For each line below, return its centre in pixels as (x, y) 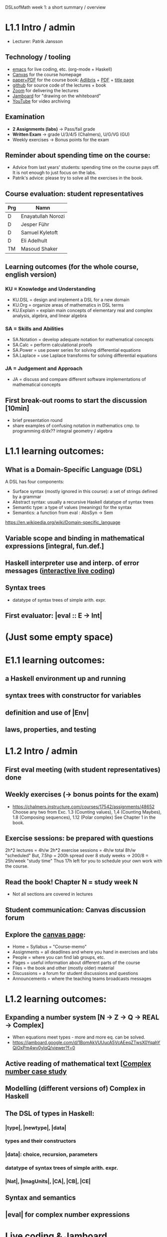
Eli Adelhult (34, 241)
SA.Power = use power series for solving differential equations (77, 350)
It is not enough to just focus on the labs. (54, 173)
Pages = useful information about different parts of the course (76, 963)
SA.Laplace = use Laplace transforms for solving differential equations (85, 356)
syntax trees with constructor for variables (73, 696)
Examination (25, 117)
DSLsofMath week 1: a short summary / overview (56, 7)
